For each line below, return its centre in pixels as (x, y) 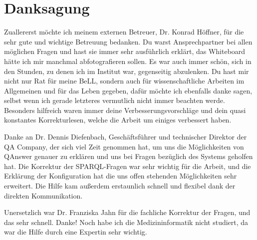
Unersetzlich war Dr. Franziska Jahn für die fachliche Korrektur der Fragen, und (127, 212)
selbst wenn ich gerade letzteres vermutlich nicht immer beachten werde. (115, 100)
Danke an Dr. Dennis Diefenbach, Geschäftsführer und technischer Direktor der (126, 137)
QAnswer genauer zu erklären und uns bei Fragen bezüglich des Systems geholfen (128, 156)
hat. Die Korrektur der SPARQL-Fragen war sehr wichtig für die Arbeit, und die (128, 166)
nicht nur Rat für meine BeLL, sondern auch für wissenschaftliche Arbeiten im (124, 81)
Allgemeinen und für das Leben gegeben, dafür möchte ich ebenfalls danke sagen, (128, 90)
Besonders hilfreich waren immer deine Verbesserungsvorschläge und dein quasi (125, 110)
